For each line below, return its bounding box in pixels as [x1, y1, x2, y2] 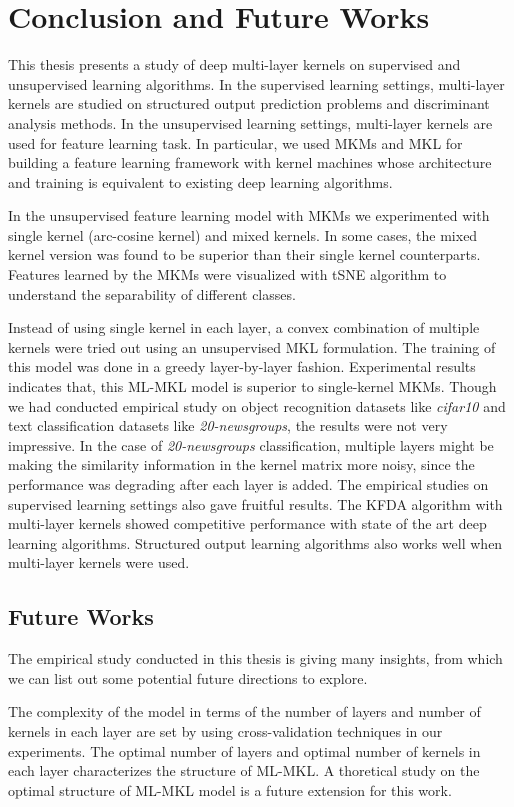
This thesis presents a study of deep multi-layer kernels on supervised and [8, 54, 461, 75]
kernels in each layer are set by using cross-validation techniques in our [8, 720, 443, 741]
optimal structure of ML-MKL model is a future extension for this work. [8, 779, 452, 800]
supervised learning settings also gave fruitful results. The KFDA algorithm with [8, 493, 503, 514]
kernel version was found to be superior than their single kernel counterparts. [8, 244, 481, 265]
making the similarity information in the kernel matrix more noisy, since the [8, 454, 475, 475]
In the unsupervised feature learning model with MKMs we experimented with [8, 205, 490, 226]
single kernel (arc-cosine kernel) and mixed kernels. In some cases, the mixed [8, 224, 478, 245]
